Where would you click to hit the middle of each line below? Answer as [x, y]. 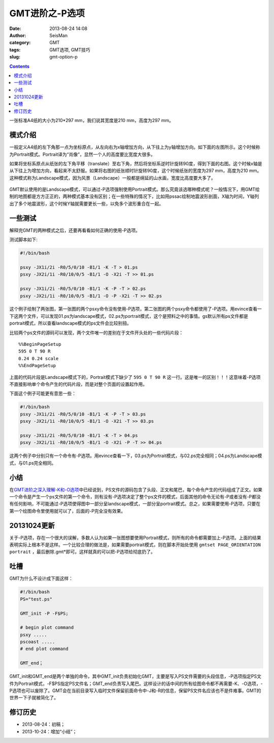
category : [20, 43]
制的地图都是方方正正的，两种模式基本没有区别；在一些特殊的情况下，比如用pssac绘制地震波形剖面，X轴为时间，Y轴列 [134, 196]
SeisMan [59, 35]
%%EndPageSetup [37, 366]
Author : [18, 35]
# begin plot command [47, 628]
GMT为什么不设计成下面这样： [41, 578]
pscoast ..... [38, 642]
